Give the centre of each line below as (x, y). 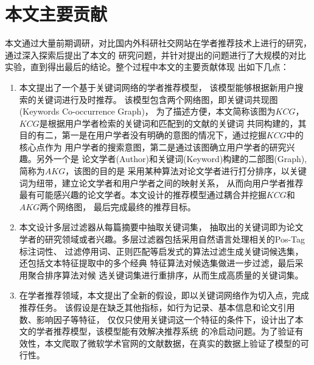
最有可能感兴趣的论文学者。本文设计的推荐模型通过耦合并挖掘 (143, 195)
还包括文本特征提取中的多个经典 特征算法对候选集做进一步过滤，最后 (157, 263)
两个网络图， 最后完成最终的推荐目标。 (118, 206)
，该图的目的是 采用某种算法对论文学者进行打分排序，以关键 (186, 171)
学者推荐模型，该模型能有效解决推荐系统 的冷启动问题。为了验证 (166, 331)
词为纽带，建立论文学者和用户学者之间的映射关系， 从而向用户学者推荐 (161, 182)
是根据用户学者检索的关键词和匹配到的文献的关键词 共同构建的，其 (173, 123)
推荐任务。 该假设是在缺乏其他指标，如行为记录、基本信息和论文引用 (157, 307)
